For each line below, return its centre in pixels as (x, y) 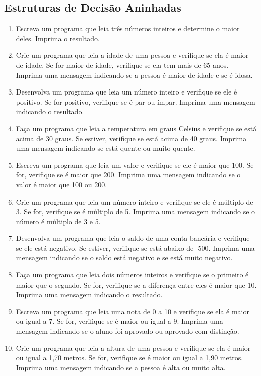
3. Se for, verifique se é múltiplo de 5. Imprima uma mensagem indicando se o (136, 211)
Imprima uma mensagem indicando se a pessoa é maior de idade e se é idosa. (134, 75)
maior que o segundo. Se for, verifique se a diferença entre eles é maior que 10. (136, 284)
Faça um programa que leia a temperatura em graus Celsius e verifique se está (136, 128)
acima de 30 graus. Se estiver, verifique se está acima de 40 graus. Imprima (131, 138)
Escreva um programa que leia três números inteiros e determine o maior (128, 28)
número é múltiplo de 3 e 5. (58, 221)
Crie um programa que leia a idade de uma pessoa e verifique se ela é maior (132, 55)
